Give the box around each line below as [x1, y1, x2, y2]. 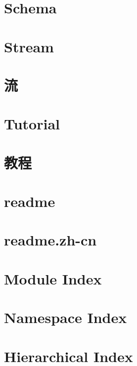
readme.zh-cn [4, 230, 97, 250]
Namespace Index [4, 307, 127, 327]
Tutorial [4, 114, 60, 134]
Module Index [4, 268, 102, 288]
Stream [4, 36, 54, 56]
